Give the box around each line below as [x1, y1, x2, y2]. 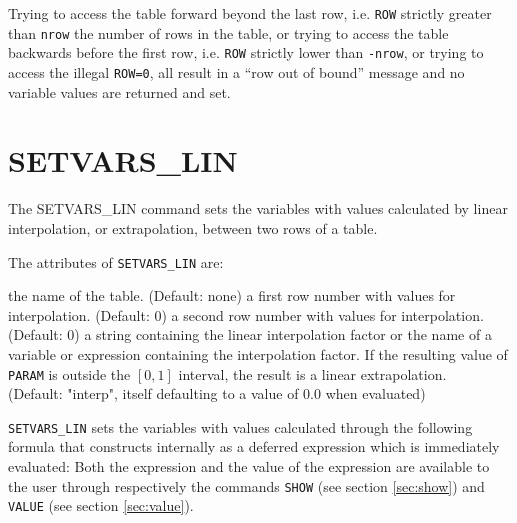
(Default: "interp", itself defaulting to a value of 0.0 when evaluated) [8, 383, 426, 404]
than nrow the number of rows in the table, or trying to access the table [8, 22, 449, 43]
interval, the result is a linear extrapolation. [178, 363, 447, 384]
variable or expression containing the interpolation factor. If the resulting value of [8, 343, 508, 364]
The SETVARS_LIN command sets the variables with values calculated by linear [8, 198, 508, 219]
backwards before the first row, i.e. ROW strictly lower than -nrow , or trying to [8, 42, 484, 63]
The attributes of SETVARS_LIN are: [8, 251, 224, 272]
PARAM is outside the [8, 363, 131, 384]
